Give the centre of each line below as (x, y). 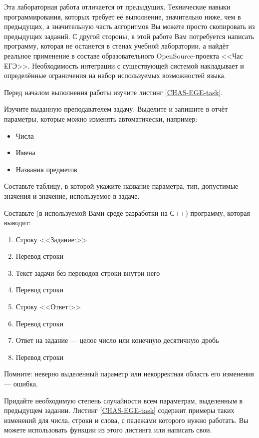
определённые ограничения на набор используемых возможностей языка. (115, 75)
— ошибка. (21, 384)
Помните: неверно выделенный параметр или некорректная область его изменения (129, 374)
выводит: (17, 223)
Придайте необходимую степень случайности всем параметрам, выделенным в (124, 400)
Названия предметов (46, 169)
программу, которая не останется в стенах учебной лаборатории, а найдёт (117, 46)
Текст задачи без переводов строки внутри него (88, 273)
